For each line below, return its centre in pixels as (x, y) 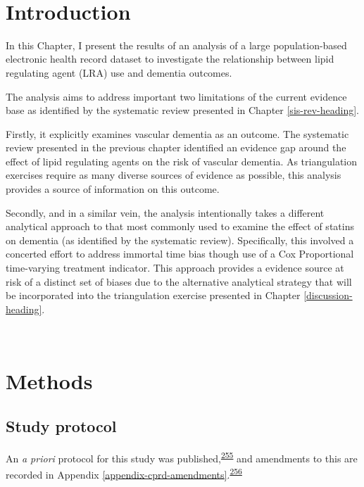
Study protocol (61, 425)
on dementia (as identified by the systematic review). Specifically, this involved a (180, 240)
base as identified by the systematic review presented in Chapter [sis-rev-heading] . (182, 110)
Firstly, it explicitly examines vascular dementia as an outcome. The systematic (177, 133)
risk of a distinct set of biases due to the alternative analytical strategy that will (179, 281)
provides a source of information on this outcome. (113, 189)
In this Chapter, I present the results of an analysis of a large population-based (176, 45)
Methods (49, 381)
